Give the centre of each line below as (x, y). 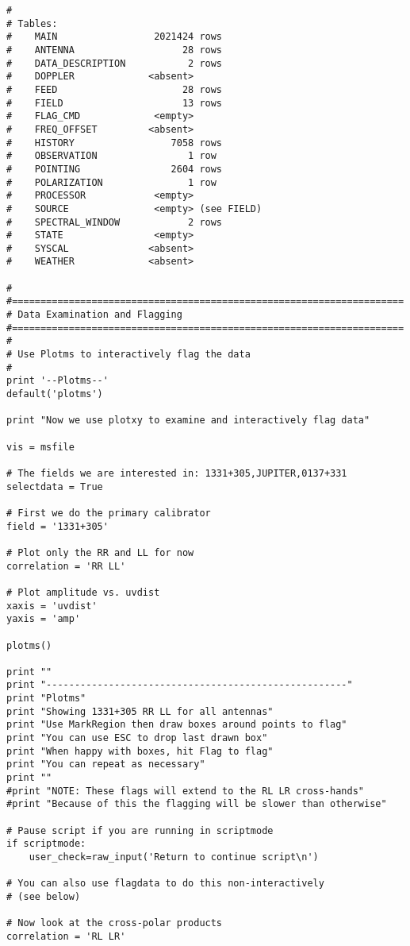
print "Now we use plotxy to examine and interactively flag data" (188, 421)
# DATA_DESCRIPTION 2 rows (115, 63)
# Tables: (32, 23)
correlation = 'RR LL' (66, 566)
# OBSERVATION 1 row (111, 156)
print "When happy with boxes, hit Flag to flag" (140, 751)
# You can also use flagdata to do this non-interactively (165, 884)
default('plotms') (55, 394)
